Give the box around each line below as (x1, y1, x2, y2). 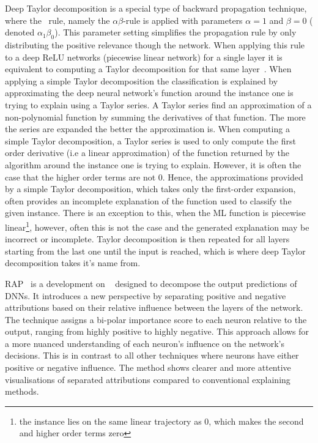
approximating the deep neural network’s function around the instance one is (5, 86, 294, 99)
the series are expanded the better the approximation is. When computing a (5, 122, 290, 135)
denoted (5, 26, 35, 39)
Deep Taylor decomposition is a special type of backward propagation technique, (5, 2, 307, 14)
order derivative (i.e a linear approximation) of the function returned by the (5, 146, 290, 159)
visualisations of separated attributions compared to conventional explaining (5, 373, 290, 385)
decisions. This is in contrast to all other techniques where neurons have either (5, 349, 299, 362)
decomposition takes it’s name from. (5, 256, 141, 269)
